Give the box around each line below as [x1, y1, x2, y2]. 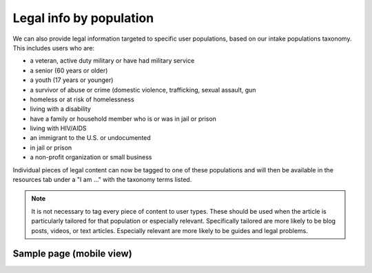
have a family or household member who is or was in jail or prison [30, 114, 217, 123]
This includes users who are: [12, 43, 95, 52]
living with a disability [30, 105, 91, 113]
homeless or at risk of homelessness [30, 95, 134, 103]
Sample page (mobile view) [12, 248, 132, 260]
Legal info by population [12, 10, 154, 26]
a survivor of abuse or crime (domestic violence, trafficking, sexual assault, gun [30, 85, 256, 94]
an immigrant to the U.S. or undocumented [30, 134, 151, 142]
